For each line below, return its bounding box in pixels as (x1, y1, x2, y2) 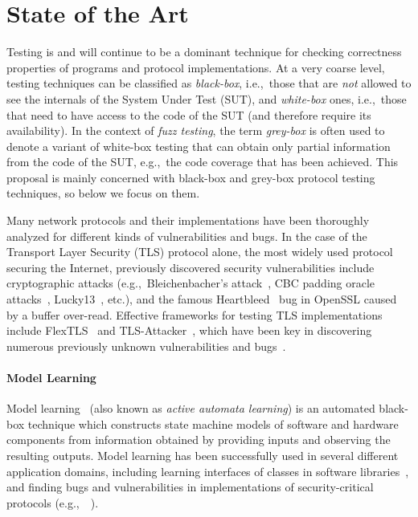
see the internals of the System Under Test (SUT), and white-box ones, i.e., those (6, 90, 407, 107)
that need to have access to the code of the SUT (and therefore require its (6, 106, 371, 123)
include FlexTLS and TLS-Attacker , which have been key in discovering (6, 322, 372, 339)
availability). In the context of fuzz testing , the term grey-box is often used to (6, 122, 385, 139)
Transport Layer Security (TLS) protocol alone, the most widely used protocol (6, 243, 393, 260)
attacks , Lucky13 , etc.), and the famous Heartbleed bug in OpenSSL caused (6, 291, 397, 307)
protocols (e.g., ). (6, 494, 99, 511)
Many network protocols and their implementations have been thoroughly (6, 212, 370, 229)
